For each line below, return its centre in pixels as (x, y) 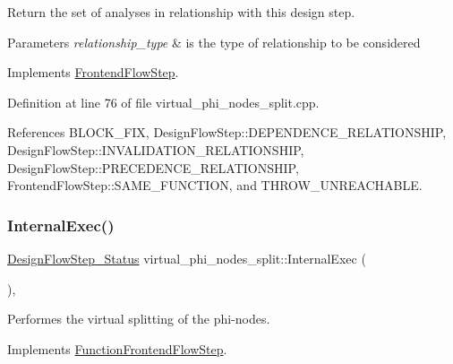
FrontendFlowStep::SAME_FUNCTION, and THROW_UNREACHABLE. (215, 185)
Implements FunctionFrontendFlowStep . (117, 348)
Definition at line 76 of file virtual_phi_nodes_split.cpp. (163, 102)
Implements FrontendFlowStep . (93, 72)
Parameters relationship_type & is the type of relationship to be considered (214, 42)
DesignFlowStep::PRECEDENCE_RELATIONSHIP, (153, 167)
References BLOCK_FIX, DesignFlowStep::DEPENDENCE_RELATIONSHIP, (227, 132)
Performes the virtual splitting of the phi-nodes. (139, 319)
